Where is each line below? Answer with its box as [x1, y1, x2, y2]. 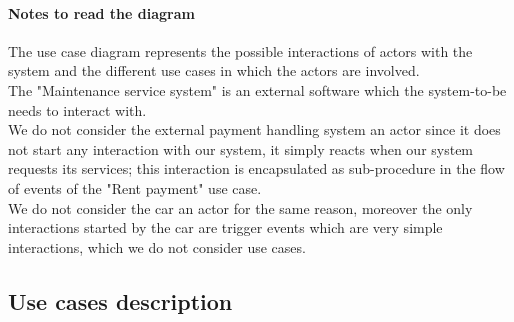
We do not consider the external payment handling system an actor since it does [8, 119, 501, 140]
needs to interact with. [8, 99, 147, 120]
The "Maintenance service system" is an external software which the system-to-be [8, 79, 507, 100]
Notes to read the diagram [8, 2, 195, 23]
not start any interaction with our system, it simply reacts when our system [8, 138, 474, 159]
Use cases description [8, 285, 233, 316]
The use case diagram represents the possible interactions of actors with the [8, 40, 473, 61]
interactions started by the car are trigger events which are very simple [8, 217, 443, 238]
